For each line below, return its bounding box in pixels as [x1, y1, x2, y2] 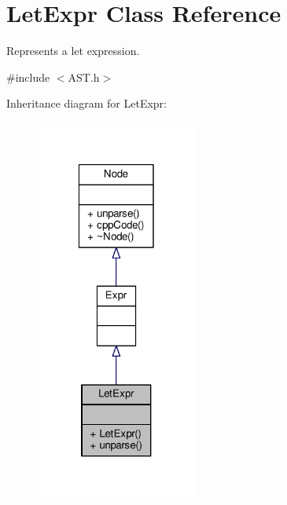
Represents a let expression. [6, 42, 140, 59]
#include [6, 68, 50, 85]
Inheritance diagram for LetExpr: [6, 95, 167, 112]
